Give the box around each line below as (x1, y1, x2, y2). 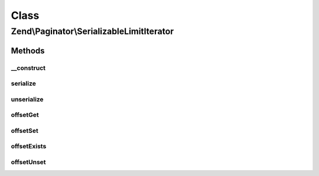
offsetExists (11, 142, 47, 151)
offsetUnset (11, 158, 47, 166)
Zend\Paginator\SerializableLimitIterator (11, 26, 174, 37)
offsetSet (11, 126, 38, 135)
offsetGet (11, 111, 39, 119)
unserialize (11, 95, 44, 103)
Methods (11, 45, 45, 56)
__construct (11, 64, 46, 72)
